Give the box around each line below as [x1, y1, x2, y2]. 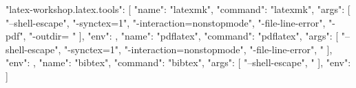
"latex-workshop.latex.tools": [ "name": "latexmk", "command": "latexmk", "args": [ [6, 2, 350, 16]
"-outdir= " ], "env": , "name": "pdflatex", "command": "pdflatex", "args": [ [29, 29, 339, 43]
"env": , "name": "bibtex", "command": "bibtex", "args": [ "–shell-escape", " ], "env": [6, 55, 351, 70]
